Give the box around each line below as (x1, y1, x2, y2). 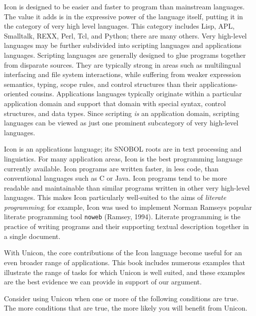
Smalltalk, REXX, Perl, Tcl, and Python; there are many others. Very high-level (4, 30, 247, 40)
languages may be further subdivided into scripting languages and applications (4, 40, 242, 50)
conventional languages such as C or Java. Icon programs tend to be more (4, 173, 227, 183)
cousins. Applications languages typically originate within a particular (31, 88, 242, 99)
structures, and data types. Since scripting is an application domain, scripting (4, 108, 239, 118)
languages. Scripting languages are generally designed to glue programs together (4, 49, 246, 60)
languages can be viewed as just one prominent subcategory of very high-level (4, 118, 239, 128)
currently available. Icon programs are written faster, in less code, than (4, 163, 219, 173)
